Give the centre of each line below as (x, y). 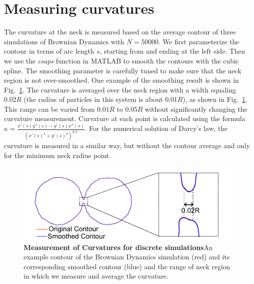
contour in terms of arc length (49, 51)
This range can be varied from (49, 109)
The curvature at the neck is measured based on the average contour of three (120, 32)
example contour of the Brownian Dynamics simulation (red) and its (127, 257)
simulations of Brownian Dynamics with (64, 41)
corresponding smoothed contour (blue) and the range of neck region (127, 266)
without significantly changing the (196, 109)
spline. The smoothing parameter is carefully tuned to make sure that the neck (123, 70)
